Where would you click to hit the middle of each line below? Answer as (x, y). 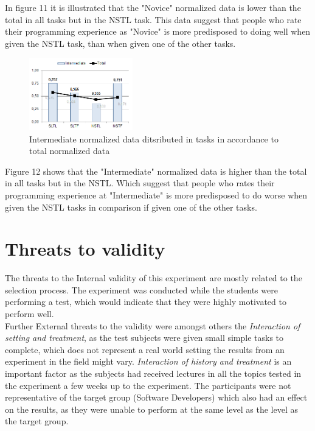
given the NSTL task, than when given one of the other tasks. (120, 43)
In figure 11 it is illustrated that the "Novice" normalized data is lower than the (153, 7)
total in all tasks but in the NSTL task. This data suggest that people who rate (153, 19)
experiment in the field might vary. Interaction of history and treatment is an (148, 361)
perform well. (29, 314)
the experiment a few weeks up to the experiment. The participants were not (148, 385)
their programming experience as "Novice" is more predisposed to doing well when (158, 31)
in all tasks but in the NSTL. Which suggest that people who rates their (140, 183)
